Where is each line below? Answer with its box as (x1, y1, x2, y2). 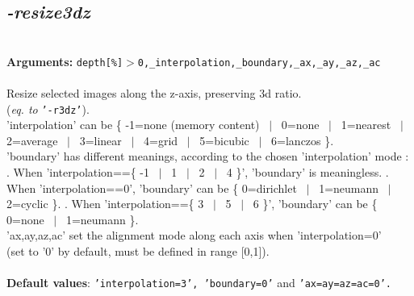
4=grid (144, 131, 178, 148)
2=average (6, 131, 58, 148)
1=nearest (341, 116, 391, 133)
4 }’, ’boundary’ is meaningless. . (226, 164, 389, 181)
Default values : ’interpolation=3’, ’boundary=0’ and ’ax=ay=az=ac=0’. (6, 274, 392, 291)
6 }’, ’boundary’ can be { (253, 195, 378, 212)
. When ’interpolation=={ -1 (6, 164, 150, 181)
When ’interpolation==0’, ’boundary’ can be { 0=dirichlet (6, 179, 297, 196)
